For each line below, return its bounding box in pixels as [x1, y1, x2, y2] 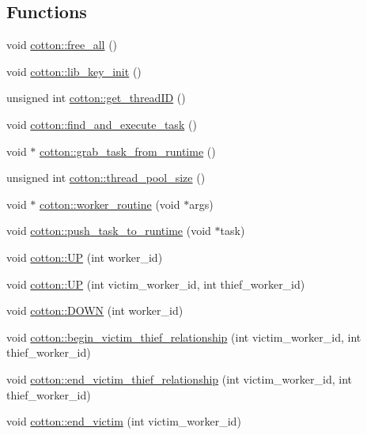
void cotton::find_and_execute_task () [6, 115, 197, 132]
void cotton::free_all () [6, 36, 118, 53]
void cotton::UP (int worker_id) [6, 248, 163, 265]
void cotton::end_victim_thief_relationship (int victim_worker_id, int [6, 370, 352, 387]
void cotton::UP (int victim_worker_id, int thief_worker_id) [6, 275, 305, 292]
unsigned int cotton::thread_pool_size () [6, 169, 206, 186]
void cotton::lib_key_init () [6, 62, 142, 79]
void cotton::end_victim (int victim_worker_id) [6, 413, 241, 429]
